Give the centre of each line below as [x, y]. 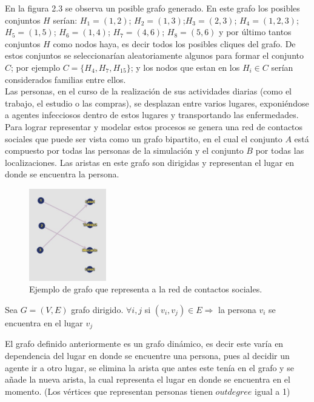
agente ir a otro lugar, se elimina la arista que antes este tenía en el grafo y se [149, 367]
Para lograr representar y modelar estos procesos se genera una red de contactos [154, 126]
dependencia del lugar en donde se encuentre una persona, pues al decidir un [147, 356]
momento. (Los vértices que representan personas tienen [109, 391]
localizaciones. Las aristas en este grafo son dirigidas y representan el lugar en [150, 162]
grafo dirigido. [97, 309]
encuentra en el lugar [44, 322]
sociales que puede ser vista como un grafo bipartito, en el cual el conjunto [144, 138]
